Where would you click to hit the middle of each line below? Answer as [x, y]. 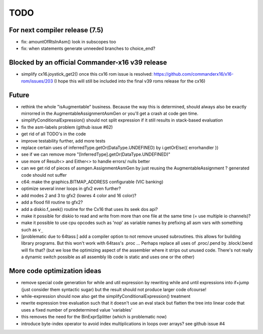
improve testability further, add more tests [63, 141]
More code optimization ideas [55, 271]
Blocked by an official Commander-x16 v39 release [88, 63]
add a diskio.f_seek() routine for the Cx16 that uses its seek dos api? [90, 209]
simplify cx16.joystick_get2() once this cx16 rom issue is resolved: [87, 74]
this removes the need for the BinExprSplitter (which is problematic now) [94, 317]
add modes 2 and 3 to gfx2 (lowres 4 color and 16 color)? [79, 195]
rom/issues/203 [37, 81]
